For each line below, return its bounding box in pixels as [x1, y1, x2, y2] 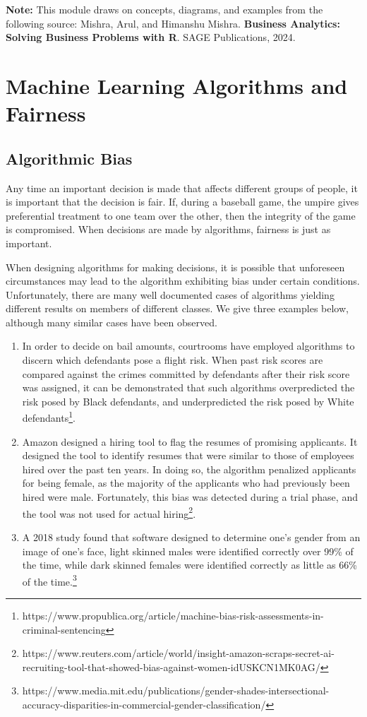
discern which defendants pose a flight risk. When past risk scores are [22, 352, 323, 367]
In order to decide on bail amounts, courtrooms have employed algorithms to [22, 338, 355, 353]
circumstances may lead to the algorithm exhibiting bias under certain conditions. [6, 273, 360, 288]
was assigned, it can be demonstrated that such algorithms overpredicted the [22, 380, 355, 395]
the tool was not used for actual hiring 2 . [22, 504, 196, 521]
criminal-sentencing [22, 622, 106, 636]
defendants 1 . [22, 408, 76, 425]
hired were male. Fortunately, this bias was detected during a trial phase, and [22, 490, 358, 504]
